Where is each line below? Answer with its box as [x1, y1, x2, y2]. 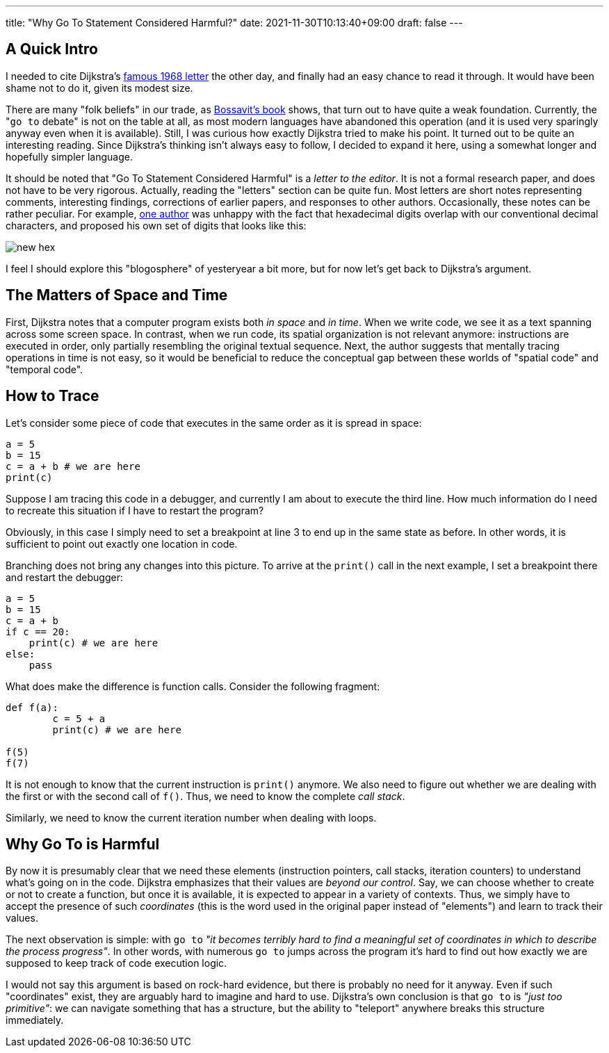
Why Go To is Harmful [6, 835, 160, 853]
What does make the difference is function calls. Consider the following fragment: [6, 680, 380, 692]
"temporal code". [6, 363, 83, 375]
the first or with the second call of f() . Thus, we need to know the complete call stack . [6, 790, 405, 802]
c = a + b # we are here [6, 460, 140, 472]
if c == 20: [6, 626, 70, 637]
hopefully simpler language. [6, 150, 133, 163]
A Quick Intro [6, 40, 98, 58]
